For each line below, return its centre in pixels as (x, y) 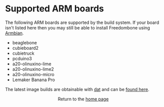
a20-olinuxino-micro (33, 74)
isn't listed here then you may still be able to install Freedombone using (78, 27)
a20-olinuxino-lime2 (33, 69)
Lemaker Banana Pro (34, 80)
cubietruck (23, 53)
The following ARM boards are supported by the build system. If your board (82, 22)
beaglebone (25, 42)
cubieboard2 (25, 48)
